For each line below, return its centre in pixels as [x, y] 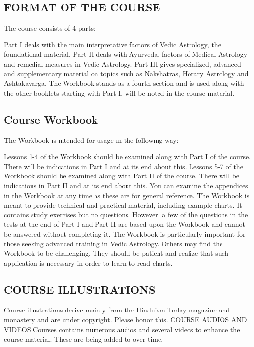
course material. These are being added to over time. [84, 339]
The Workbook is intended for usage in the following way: [91, 140]
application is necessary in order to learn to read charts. [88, 262]
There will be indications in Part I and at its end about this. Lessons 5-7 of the [124, 166]
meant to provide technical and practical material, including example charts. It [123, 205]
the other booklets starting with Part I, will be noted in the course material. [119, 92]
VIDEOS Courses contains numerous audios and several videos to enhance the [122, 329]
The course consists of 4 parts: [50, 28]
